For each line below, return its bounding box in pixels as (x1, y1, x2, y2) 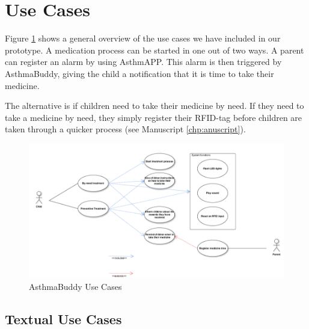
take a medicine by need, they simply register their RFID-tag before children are (5, 111, 302, 123)
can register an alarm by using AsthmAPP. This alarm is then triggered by (5, 55, 282, 68)
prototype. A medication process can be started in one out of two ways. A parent (5, 43, 304, 56)
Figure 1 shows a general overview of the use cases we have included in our (5, 32, 281, 45)
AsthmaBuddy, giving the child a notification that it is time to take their (5, 67, 274, 79)
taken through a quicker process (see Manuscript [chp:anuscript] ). (5, 123, 246, 135)
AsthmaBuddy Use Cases (29, 280, 122, 293)
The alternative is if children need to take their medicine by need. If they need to (5, 99, 304, 112)
